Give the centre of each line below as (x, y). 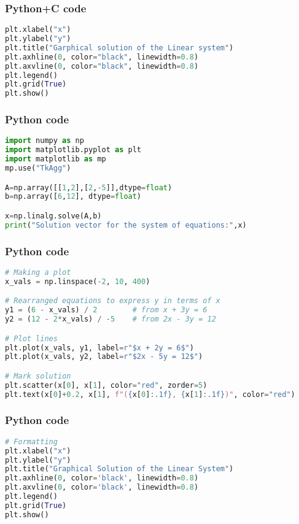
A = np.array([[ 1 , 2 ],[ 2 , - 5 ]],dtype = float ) (89, 187)
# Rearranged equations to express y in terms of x (113, 301)
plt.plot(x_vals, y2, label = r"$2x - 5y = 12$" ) (104, 357)
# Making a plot (38, 272)
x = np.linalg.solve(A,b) (53, 216)
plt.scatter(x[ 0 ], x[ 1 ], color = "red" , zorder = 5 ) (106, 385)
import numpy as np (45, 141)
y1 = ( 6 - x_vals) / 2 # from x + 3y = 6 (106, 310)
